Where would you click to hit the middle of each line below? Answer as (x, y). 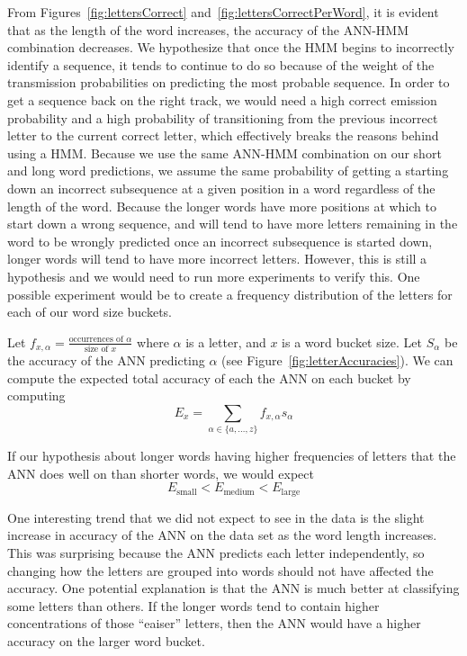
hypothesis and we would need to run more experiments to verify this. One (214, 276)
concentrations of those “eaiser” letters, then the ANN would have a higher (214, 623)
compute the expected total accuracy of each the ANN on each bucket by (209, 377)
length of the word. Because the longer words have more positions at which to (222, 206)
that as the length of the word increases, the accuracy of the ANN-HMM (208, 29)
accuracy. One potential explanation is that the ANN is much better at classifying (233, 588)
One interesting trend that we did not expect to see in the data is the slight (216, 517)
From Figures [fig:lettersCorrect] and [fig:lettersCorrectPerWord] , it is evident (223, 12)
